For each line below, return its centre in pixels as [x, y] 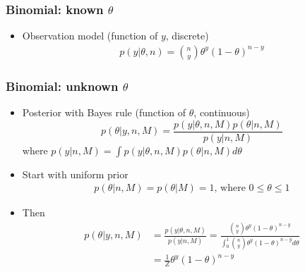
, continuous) [222, 112]
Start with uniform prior [75, 174]
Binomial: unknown [62, 86]
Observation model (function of [90, 36]
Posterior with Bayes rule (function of [104, 112]
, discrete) [187, 36]
